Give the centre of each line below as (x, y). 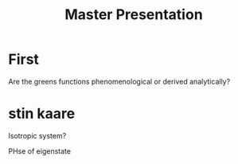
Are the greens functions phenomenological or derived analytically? (119, 81)
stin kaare (42, 114)
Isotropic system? (37, 135)
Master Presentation (134, 15)
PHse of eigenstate (40, 151)
